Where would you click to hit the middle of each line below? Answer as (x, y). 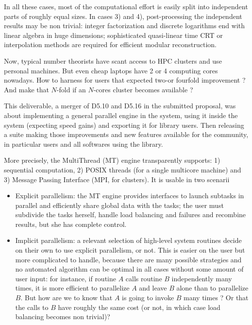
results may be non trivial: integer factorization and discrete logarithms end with (125, 26)
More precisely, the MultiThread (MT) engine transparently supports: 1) (112, 160)
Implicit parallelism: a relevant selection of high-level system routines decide (128, 240)
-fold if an (71, 89)
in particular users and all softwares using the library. (84, 144)
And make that (26, 89)
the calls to (32, 307)
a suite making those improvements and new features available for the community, (126, 134)
